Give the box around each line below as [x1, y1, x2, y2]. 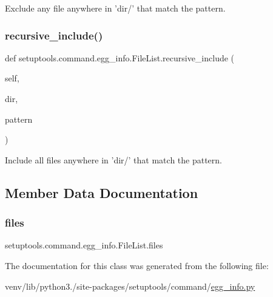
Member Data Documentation [5, 183, 198, 202]
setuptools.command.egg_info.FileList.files [5, 239, 163, 251]
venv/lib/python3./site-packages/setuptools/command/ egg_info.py [5, 279, 255, 292]
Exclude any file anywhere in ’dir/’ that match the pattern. [5, 2, 226, 14]
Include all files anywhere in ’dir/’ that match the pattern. [5, 153, 222, 166]
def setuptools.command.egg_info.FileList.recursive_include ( [5, 51, 235, 64]
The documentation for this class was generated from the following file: [5, 259, 269, 271]
